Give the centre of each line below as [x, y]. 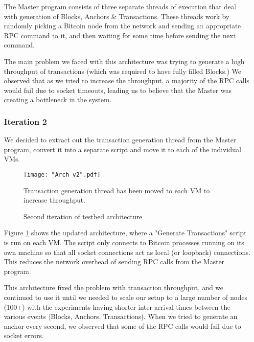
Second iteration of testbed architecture [83, 216]
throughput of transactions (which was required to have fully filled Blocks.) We [123, 71]
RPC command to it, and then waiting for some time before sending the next [120, 35]
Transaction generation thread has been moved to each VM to [117, 190]
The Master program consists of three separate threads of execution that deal [120, 6]
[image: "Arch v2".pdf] [62, 174]
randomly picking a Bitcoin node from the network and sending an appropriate [122, 26]
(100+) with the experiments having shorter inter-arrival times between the [117, 307]
